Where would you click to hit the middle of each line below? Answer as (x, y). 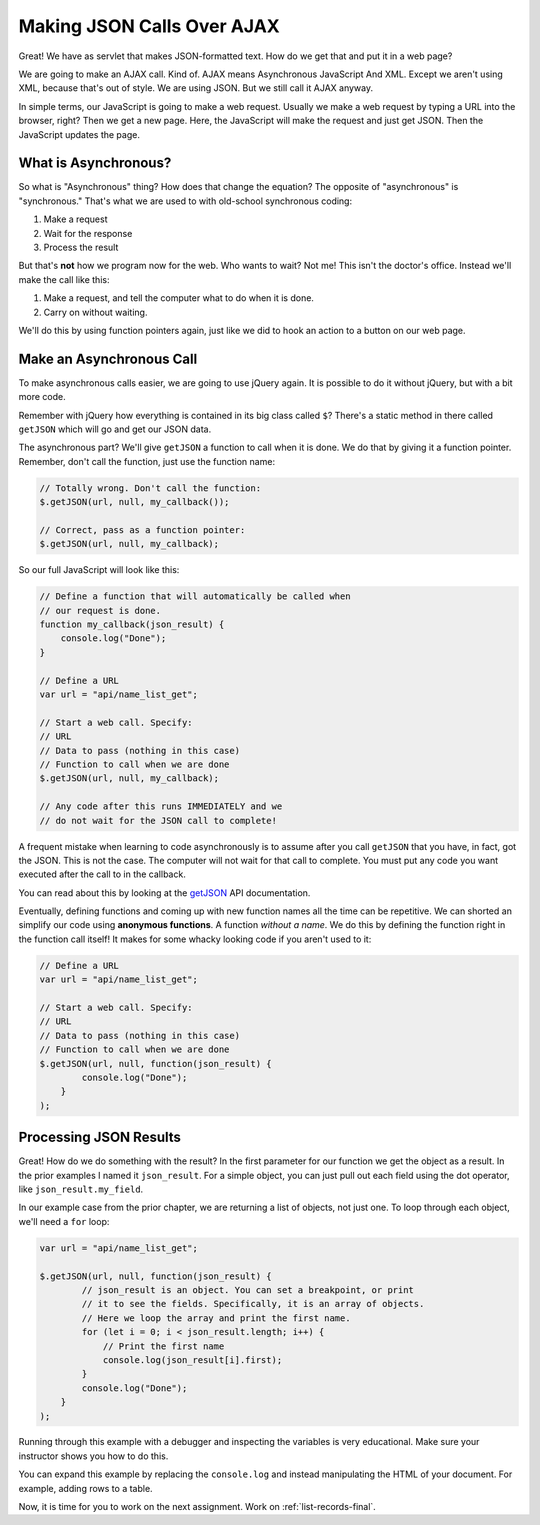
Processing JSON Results (100, 1137)
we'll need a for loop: (64, 1221)
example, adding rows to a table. (86, 1488)
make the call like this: (64, 279)
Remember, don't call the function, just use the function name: (146, 461)
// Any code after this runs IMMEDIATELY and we (161, 806)
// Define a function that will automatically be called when (195, 596)
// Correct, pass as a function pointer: (142, 529)
